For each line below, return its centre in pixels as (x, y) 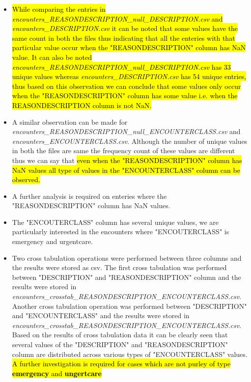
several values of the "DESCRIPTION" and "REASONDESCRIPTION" (120, 344)
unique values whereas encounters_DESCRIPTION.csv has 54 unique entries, (129, 76)
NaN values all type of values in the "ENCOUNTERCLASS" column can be (126, 170)
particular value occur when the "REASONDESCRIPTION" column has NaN (129, 47)
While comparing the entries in (59, 9)
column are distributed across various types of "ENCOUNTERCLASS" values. (130, 354)
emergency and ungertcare (57, 373)
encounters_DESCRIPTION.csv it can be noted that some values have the (125, 28)
